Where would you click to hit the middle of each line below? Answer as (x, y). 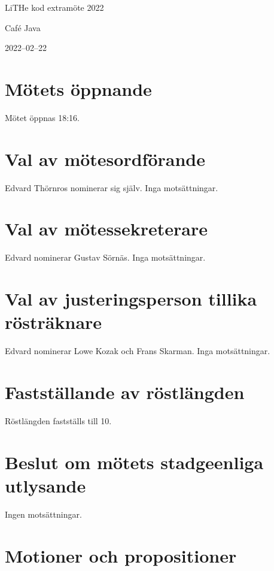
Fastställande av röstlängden (125, 392)
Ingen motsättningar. (43, 514)
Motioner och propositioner (121, 555)
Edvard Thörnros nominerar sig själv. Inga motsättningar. (112, 187)
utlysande (45, 485)
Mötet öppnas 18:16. (42, 117)
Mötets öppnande (78, 88)
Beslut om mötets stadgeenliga (134, 462)
